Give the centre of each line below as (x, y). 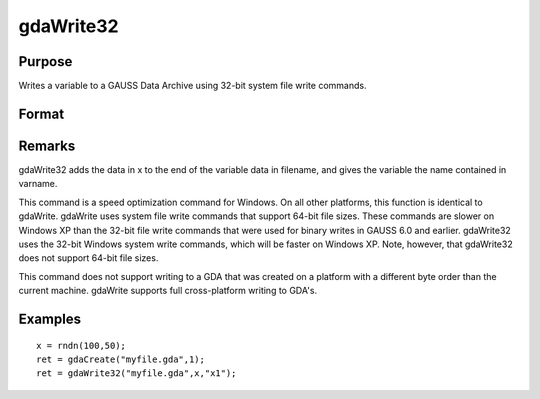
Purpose (45, 61)
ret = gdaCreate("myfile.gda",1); (120, 359)
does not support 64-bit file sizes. (88, 258)
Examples (50, 318)
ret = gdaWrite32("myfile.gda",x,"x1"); (136, 373)
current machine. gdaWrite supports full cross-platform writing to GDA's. (168, 291)
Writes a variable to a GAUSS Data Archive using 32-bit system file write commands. (192, 86)
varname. (38, 184)
